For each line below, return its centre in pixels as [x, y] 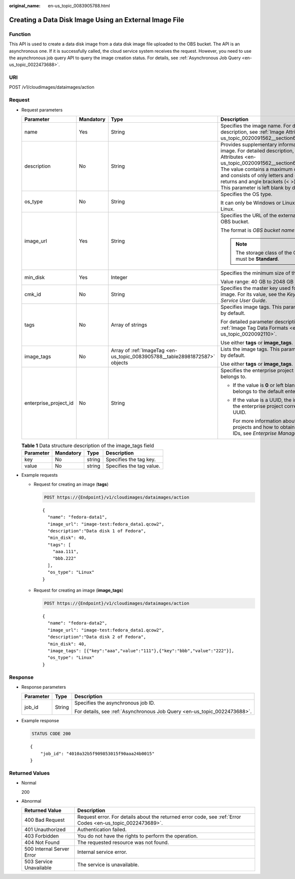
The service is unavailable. [108, 865]
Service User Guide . [244, 300]
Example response [40, 721]
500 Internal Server [47, 849]
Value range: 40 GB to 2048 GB [257, 282]
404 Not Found [42, 843]
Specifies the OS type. [247, 194]
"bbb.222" [64, 559]
